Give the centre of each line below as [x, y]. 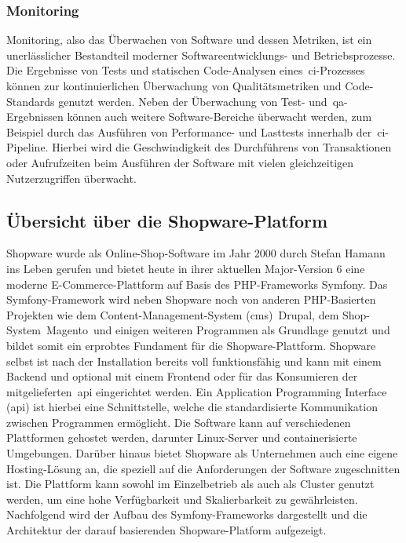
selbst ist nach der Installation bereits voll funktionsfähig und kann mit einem [194, 361]
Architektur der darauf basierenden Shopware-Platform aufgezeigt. [166, 530]
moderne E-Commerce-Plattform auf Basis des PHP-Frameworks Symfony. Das [197, 284]
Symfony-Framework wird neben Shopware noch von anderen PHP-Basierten [191, 299]
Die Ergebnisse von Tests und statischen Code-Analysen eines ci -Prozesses [186, 70]
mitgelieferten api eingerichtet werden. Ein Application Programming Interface [197, 391]
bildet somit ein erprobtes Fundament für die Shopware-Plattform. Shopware [191, 345]
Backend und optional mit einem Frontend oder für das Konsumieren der [182, 376]
